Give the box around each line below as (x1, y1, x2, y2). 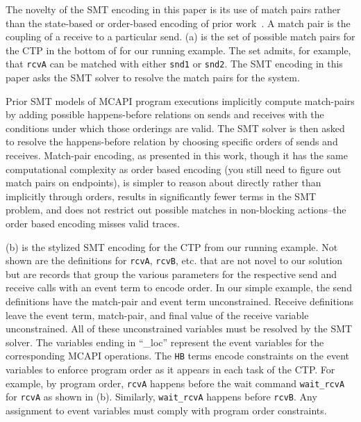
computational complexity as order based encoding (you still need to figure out (6, 161, 342, 176)
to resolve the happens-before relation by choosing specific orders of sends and (6, 134, 338, 149)
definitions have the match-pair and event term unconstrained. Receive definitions (6, 294, 354, 308)
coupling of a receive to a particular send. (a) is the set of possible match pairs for (6, 29, 355, 44)
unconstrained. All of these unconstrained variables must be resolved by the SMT (6, 321, 353, 336)
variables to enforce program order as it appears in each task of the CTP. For (6, 362, 335, 377)
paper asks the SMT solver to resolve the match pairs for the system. (6, 70, 300, 85)
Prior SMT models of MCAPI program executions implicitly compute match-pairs (6, 93, 355, 108)
